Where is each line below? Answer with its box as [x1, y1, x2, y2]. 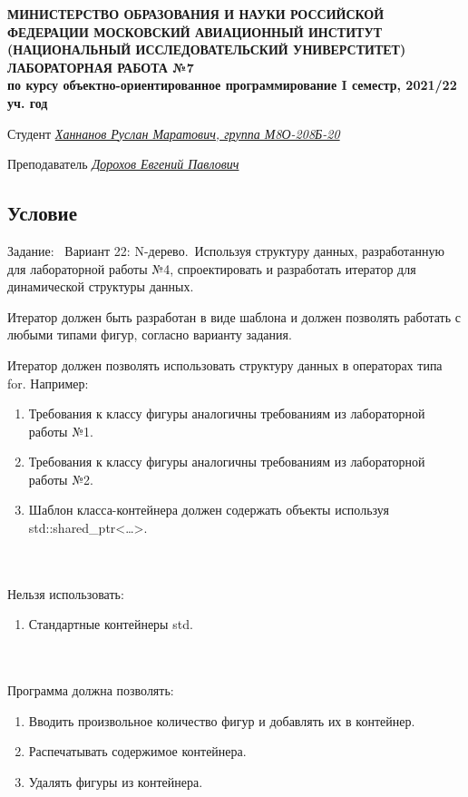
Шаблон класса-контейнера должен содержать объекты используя [28, 500, 389, 519]
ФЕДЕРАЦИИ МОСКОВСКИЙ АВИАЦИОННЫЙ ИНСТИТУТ [7, 22, 383, 41]
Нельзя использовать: [7, 584, 124, 603]
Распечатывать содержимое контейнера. [28, 742, 247, 761]
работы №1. [28, 421, 93, 440]
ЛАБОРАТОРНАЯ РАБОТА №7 [7, 57, 194, 76]
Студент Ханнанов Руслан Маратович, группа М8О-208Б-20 [7, 123, 340, 143]
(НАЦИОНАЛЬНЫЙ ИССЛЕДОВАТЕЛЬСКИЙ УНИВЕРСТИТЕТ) [7, 40, 406, 59]
